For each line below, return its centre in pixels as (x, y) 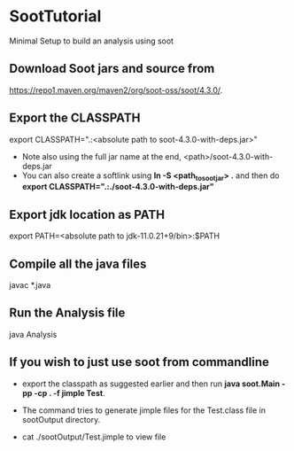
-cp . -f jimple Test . (70, 393)
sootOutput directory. (61, 419)
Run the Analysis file (67, 313)
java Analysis (33, 334)
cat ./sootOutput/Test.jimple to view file (94, 437)
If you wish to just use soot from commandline (139, 362)
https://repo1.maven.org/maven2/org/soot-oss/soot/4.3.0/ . (116, 89)
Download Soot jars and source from (112, 69)
